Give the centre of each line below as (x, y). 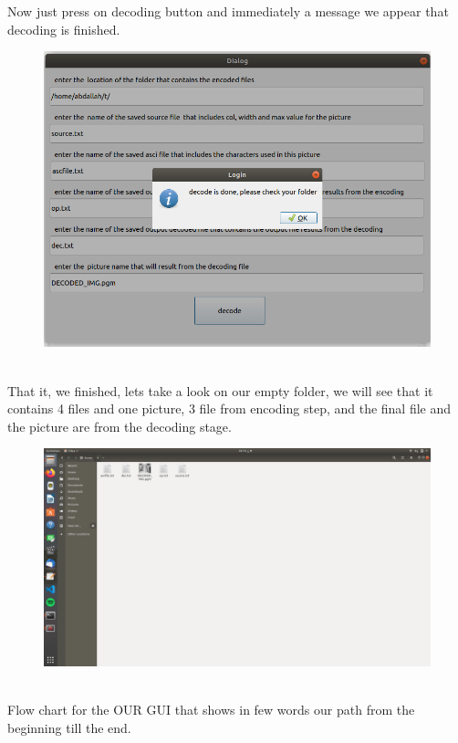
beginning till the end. (69, 727)
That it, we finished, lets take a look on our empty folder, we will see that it (220, 390)
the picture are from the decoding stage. (120, 426)
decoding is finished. (64, 29)
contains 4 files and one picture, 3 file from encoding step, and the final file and (229, 408)
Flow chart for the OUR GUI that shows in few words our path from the (211, 710)
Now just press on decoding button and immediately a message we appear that (228, 11)
